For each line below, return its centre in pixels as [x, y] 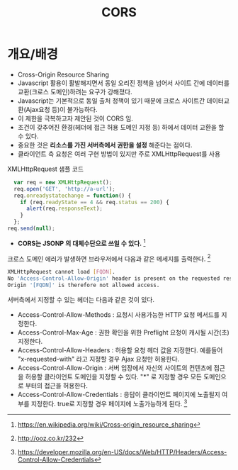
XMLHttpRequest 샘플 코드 [45, 169]
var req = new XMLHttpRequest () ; [63, 182]
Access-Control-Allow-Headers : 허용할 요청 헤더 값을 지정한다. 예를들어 [120, 350]
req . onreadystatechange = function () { [73, 196]
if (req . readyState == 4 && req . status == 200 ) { [95, 202]
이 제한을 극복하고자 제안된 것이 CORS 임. [75, 118]
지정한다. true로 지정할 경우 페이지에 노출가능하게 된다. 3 [109, 403]
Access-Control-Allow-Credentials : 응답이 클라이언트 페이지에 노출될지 [119, 394]
